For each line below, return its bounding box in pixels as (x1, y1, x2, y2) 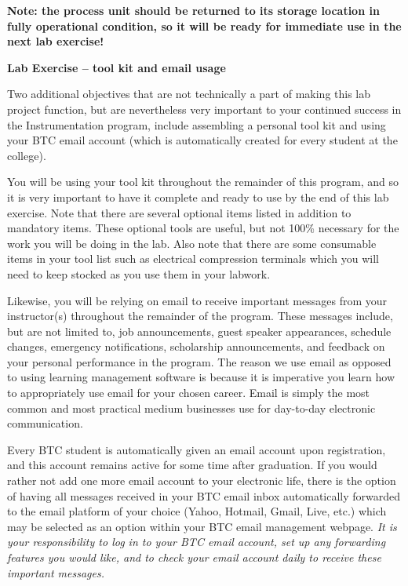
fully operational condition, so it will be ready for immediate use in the (7, 17, 402, 34)
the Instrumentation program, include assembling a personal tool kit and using (7, 116, 386, 133)
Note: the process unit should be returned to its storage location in (7, 2, 380, 18)
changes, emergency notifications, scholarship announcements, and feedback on (7, 338, 385, 355)
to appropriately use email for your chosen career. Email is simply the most (7, 384, 370, 401)
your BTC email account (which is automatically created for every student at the (7, 132, 398, 148)
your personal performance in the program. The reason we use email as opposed (7, 353, 392, 369)
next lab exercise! (7, 33, 104, 49)
